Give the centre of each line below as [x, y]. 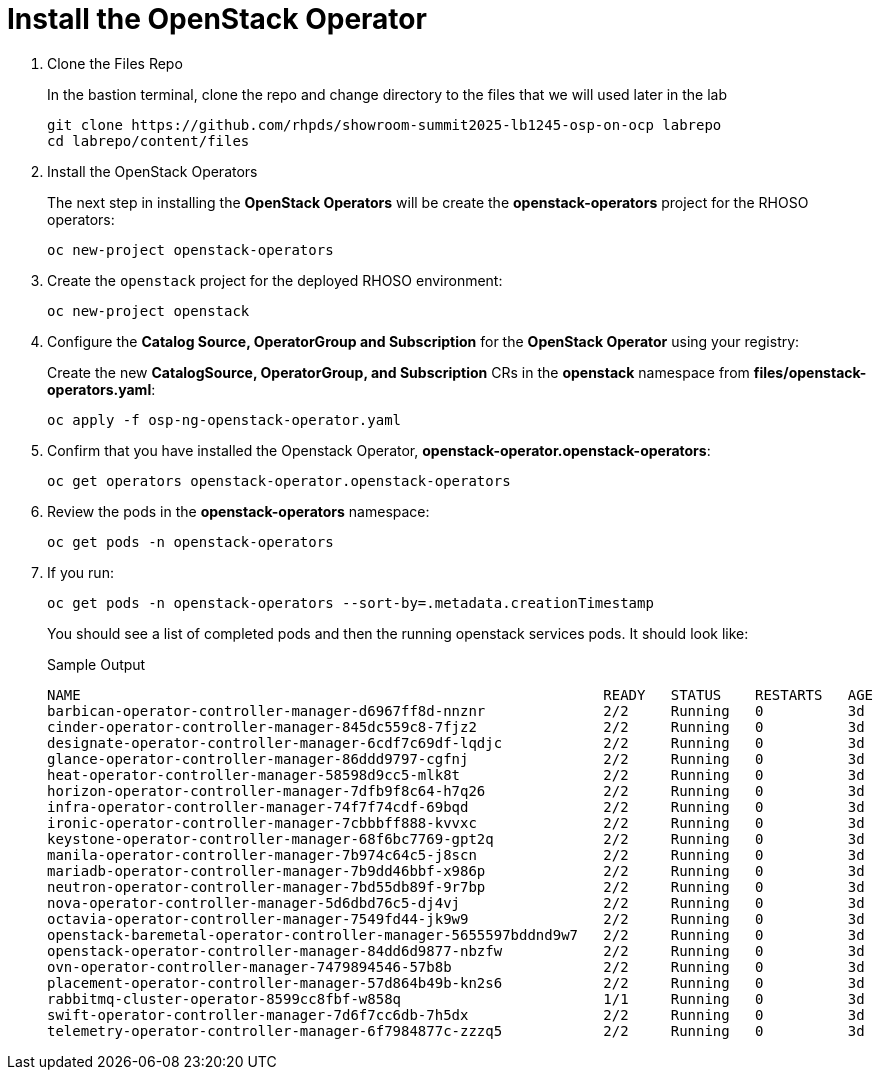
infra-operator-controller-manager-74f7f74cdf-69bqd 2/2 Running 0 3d [456, 806]
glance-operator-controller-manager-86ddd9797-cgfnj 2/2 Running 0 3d [456, 758]
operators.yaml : [101, 389]
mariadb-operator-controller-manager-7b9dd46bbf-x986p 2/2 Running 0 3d [456, 870]
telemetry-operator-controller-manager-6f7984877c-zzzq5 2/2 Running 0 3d [456, 1030]
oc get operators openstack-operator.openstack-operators [279, 480]
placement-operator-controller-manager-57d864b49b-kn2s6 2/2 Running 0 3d [456, 982]
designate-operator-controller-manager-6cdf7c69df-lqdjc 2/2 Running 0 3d [456, 742]
